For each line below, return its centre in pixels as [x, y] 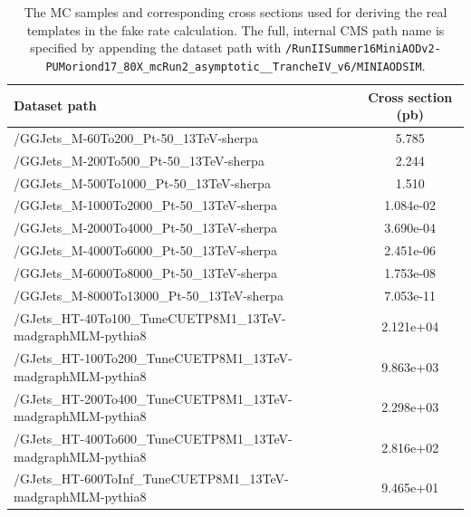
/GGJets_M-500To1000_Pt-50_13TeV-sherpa [142, 182]
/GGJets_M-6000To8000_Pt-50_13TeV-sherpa [145, 273]
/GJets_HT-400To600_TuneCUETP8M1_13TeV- [153, 438]
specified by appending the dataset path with [156, 48]
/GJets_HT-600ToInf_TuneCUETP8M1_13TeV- [151, 479]
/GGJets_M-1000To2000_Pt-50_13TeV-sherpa [145, 205]
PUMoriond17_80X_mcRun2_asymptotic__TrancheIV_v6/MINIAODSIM [234, 67]
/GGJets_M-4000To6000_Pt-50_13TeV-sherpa [145, 250]
